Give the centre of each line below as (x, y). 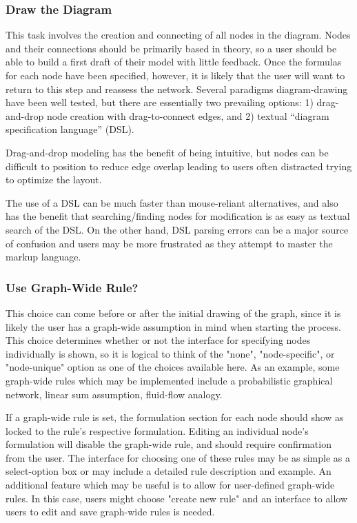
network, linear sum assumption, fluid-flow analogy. (114, 394)
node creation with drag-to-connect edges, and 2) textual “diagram (188, 115)
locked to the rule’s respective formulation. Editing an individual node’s (157, 430)
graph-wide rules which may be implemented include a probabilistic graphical (169, 380)
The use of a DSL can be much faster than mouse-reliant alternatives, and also (172, 202)
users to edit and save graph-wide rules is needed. (110, 512)
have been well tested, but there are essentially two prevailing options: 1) (160, 102)
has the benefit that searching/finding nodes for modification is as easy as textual (178, 216)
